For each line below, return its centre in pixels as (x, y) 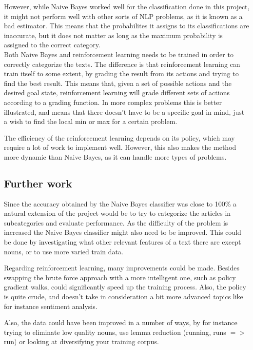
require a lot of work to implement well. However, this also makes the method (120, 147)
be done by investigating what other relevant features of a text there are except (123, 242)
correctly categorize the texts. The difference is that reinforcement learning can (122, 64)
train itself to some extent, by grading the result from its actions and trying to (121, 73)
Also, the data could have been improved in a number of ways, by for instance (121, 322)
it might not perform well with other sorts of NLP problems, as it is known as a (123, 16)
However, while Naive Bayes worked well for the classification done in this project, (127, 6)
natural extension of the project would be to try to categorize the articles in (117, 213)
